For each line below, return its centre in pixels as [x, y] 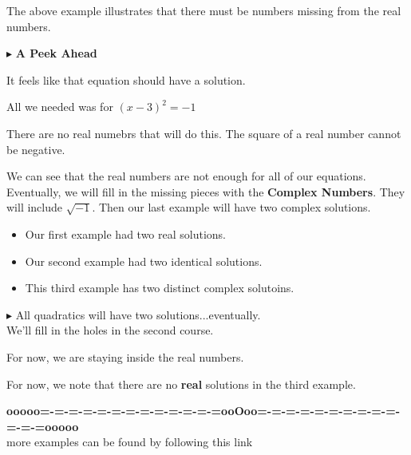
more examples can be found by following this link [130, 442]
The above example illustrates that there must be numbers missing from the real [204, 10]
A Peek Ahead [56, 53]
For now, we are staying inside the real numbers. [125, 356]
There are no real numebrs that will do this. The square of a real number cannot [204, 133]
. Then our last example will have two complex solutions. [231, 207]
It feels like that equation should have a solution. [126, 79]
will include [35, 207]
